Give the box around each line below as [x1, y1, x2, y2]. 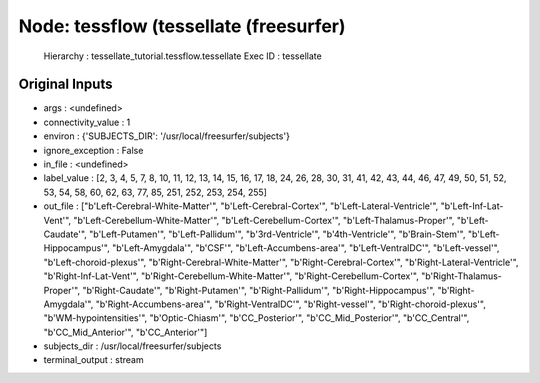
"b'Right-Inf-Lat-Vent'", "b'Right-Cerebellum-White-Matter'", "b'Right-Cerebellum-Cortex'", [43, 270, 419, 282]
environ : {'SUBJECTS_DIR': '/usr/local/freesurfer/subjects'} [43, 130, 290, 142]
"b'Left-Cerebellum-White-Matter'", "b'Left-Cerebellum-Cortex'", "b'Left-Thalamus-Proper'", [73, 214, 455, 226]
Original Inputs [18, 76, 113, 93]
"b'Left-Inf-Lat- [440, 200, 504, 212]
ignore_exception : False [43, 144, 144, 156]
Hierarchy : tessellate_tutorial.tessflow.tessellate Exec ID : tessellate [43, 50, 322, 62]
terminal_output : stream [43, 354, 144, 366]
